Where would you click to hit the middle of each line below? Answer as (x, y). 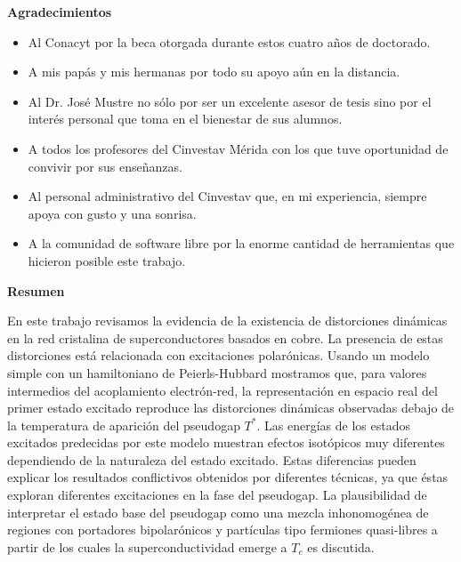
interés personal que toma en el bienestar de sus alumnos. (185, 119)
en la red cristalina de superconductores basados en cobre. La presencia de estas (225, 337)
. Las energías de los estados (333, 425)
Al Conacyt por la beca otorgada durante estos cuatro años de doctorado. (229, 41)
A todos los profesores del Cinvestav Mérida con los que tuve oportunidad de (238, 148)
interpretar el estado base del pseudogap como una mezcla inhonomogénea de (218, 512)
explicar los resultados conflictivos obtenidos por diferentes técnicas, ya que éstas (228, 477)
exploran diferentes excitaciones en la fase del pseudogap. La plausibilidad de (217, 495)
